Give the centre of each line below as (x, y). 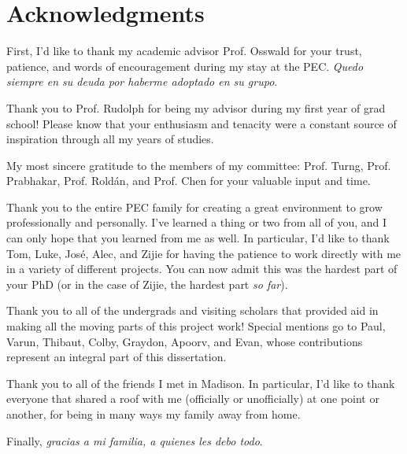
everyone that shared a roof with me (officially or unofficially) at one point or (193, 399)
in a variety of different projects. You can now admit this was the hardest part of (202, 269)
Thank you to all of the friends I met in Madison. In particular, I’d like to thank (201, 383)
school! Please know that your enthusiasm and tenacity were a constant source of (202, 123)
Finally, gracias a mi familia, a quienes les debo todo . (135, 440)
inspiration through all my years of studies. (110, 139)
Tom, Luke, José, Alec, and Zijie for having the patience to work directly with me (204, 253)
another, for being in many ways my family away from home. (154, 414)
